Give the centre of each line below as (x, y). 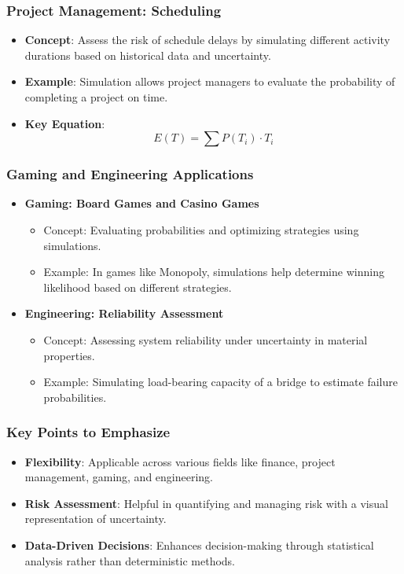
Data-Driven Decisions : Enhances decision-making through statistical (199, 545)
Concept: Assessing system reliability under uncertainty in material (206, 339)
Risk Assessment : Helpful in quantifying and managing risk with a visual (206, 503)
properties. (69, 355)
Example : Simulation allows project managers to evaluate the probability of (210, 81)
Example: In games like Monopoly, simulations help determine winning (214, 272)
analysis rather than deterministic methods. (130, 560)
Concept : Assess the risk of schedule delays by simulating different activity (208, 40)
